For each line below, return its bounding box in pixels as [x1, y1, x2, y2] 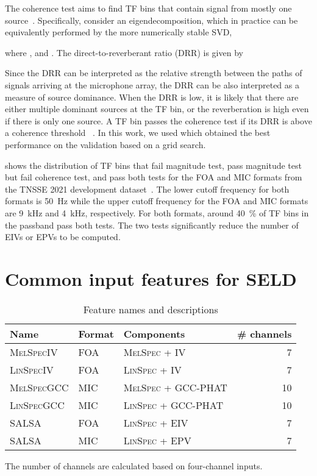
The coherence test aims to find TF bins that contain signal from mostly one [5, 2, 292, 14]
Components [123, 326, 185, 341]
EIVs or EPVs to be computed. [5, 230, 121, 243]
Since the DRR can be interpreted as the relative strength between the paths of [5, 66, 302, 79]
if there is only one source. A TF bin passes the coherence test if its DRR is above [5, 114, 312, 127]
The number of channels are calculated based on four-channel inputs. [5, 459, 263, 472]
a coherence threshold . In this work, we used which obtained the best [5, 126, 271, 139]
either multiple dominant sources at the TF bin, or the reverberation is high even [5, 102, 309, 115]
